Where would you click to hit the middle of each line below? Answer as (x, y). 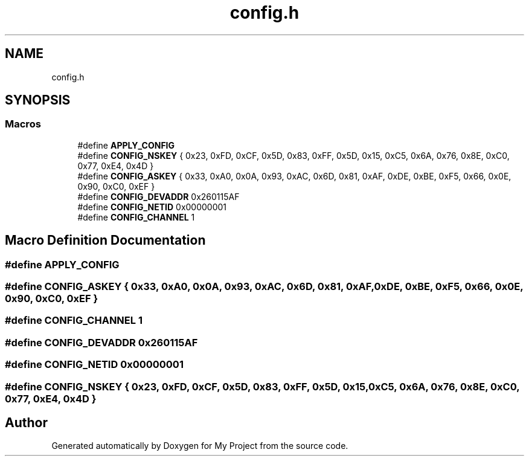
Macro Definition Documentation (105, 240)
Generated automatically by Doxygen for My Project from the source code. (200, 446)
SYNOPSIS (38, 100)
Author (26, 422)
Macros (23, 124)
